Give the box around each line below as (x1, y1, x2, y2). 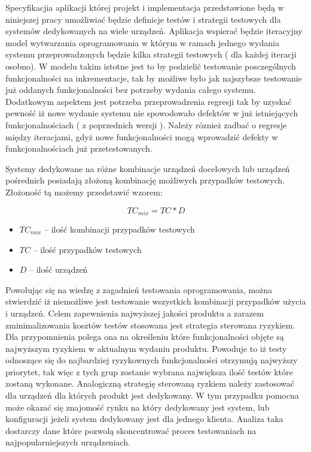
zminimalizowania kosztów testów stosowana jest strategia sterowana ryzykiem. (5, 318, 295, 331)
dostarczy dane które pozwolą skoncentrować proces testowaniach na (5, 424, 257, 436)
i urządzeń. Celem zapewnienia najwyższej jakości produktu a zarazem (5, 306, 264, 319)
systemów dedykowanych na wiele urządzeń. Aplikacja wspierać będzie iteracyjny (5, 25, 303, 37)
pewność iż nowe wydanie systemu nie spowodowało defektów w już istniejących (5, 107, 298, 119)
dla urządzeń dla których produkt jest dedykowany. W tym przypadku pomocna (5, 389, 299, 402)
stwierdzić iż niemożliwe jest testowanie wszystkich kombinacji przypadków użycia (5, 295, 306, 308)
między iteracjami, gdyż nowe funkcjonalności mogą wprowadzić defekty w (5, 130, 278, 143)
